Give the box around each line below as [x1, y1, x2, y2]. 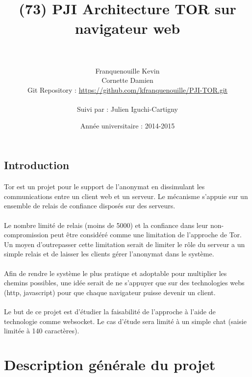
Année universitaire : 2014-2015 [80, 120, 175, 130]
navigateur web [75, 18, 180, 38]
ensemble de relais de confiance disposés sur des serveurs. [4, 201, 176, 211]
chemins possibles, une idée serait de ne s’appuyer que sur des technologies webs [4, 277, 245, 288]
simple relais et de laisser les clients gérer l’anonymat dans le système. [4, 249, 214, 259]
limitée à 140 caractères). [4, 326, 79, 336]
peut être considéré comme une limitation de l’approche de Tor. [50, 229, 242, 240]
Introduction [4, 157, 70, 173]
